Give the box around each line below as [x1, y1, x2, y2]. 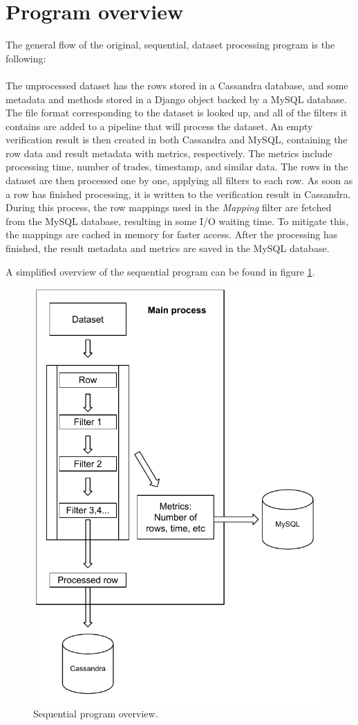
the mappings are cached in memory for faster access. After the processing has [6, 227, 338, 242]
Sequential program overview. [33, 706, 158, 721]
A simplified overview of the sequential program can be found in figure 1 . [6, 264, 315, 278]
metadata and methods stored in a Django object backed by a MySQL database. [6, 91, 347, 106]
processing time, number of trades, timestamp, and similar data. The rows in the [6, 159, 348, 174]
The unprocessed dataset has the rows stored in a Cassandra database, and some [6, 78, 348, 92]
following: [6, 51, 46, 65]
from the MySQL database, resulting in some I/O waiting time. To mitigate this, [6, 213, 349, 228]
